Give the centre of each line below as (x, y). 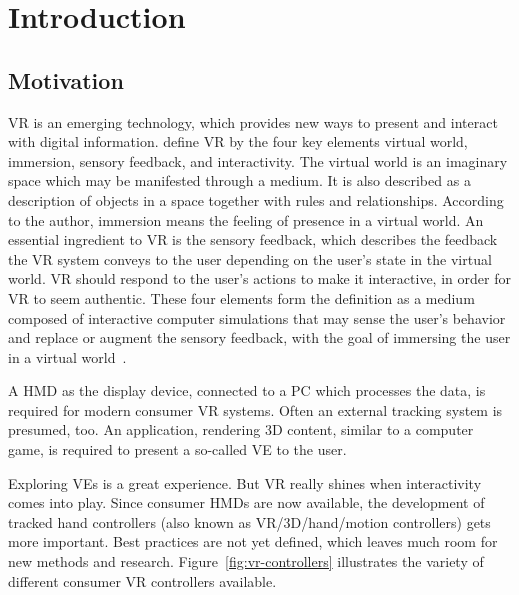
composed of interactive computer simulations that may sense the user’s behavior (257, 317)
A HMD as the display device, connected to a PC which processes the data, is (247, 390)
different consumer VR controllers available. (142, 580)
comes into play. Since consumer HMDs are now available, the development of (246, 502)
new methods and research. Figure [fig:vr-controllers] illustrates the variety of (246, 561)
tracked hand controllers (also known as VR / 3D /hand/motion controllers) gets (249, 521)
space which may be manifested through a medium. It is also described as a (239, 180)
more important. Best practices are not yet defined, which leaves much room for (253, 541)
